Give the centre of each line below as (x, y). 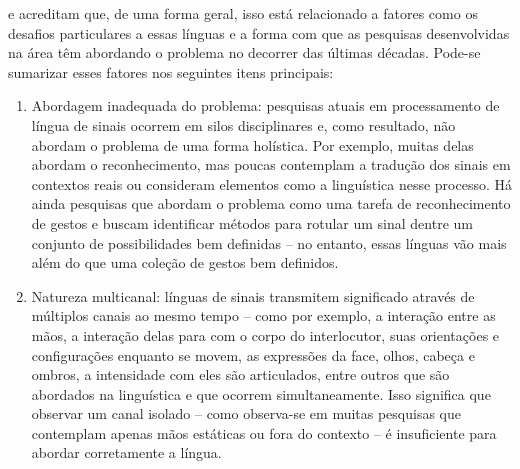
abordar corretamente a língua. (126, 452)
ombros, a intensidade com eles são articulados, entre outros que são (240, 374)
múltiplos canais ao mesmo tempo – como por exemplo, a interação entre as (263, 315)
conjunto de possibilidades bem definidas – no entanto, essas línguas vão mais (269, 242)
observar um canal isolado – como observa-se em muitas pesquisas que (246, 413)
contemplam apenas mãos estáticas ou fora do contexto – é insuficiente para (264, 432)
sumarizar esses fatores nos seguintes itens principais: (171, 71)
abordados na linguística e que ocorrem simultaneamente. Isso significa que (261, 393)
